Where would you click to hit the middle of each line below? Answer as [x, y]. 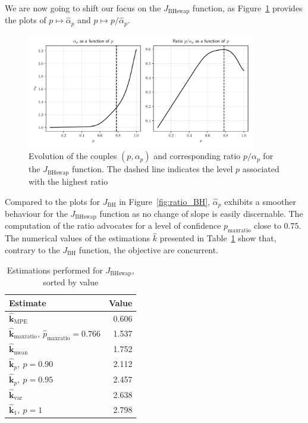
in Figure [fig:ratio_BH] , [165, 201]
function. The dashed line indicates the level [152, 169]
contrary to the [32, 250]
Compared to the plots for [52, 201]
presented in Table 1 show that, [218, 238]
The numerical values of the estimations [78, 238]
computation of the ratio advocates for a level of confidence [113, 226]
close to [267, 226]
